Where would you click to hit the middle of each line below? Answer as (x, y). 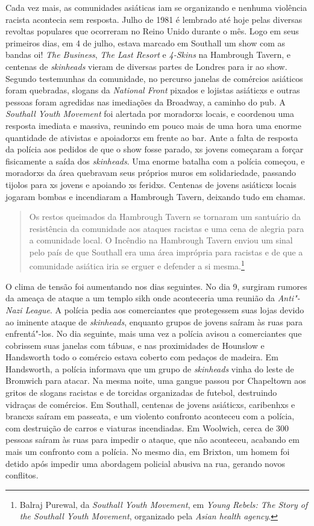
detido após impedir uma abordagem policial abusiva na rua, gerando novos (145, 463)
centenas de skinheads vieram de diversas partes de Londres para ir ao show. (146, 66)
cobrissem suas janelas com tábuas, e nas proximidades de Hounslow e (135, 345)
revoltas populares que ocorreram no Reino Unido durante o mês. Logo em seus (152, 31)
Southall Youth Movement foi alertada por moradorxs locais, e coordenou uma (150, 114)
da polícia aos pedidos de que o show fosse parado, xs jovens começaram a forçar (155, 149)
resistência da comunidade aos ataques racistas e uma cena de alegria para (167, 228)
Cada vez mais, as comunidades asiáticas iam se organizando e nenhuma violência (156, 7)
